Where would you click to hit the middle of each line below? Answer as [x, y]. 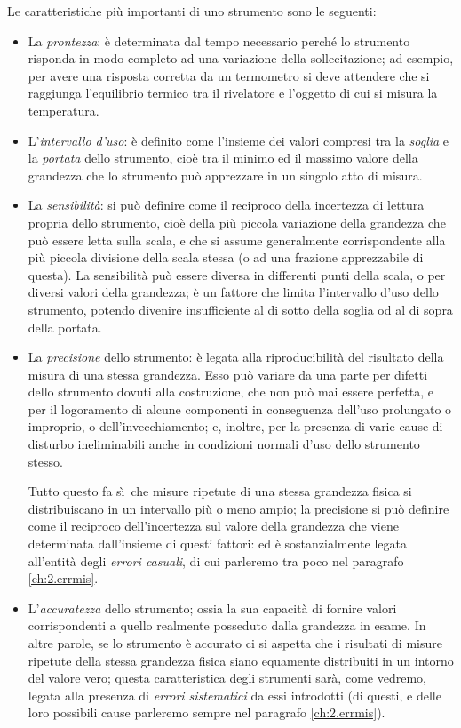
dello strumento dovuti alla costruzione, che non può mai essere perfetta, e [231, 392]
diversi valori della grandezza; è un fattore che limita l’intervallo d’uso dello [233, 292]
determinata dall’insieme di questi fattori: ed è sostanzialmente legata [217, 544]
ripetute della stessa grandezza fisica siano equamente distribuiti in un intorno [241, 660]
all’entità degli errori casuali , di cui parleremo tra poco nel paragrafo [216, 560]
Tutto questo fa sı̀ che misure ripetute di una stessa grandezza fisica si [220, 491]
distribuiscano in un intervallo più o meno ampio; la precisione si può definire [238, 508]
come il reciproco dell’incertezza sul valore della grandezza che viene [213, 526]
